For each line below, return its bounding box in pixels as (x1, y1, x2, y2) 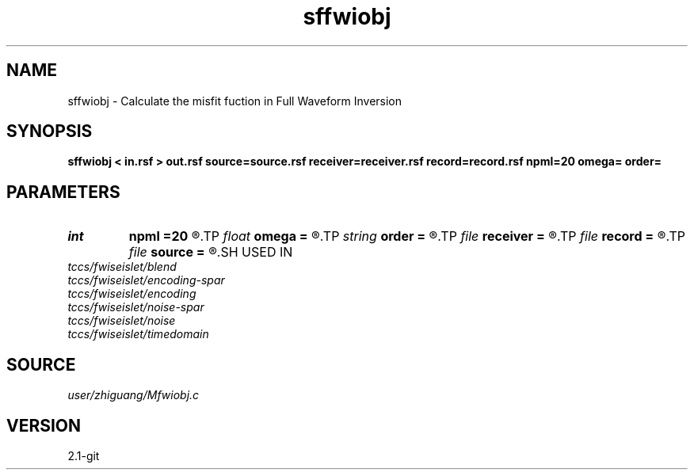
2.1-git (67, 448, 100, 463)
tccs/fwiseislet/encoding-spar (67, 273, 225, 288)
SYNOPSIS (6, 121, 93, 142)
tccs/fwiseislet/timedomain (67, 327, 209, 341)
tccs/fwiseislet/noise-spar (67, 300, 204, 314)
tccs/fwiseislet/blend (67, 260, 177, 274)
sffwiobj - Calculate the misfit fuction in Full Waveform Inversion (67, 93, 402, 108)
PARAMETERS (6, 181, 120, 202)
